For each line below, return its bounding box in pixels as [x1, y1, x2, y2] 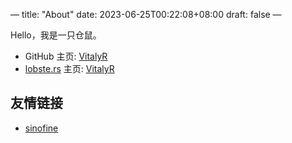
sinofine [24, 122, 59, 134]
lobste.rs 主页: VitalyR [24, 63, 115, 74]
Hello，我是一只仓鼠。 [10, 29, 102, 41]
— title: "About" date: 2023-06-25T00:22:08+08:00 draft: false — [10, 9, 282, 20]
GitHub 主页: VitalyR [24, 50, 108, 62]
